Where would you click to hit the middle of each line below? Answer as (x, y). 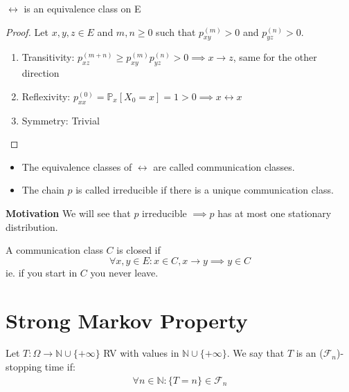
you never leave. (124, 272)
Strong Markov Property (127, 320)
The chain (43, 190)
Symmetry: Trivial (61, 120)
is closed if (138, 250)
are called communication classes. (224, 166)
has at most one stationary (275, 213)
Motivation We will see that (68, 213)
